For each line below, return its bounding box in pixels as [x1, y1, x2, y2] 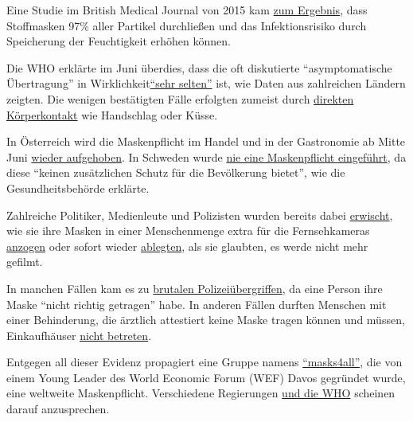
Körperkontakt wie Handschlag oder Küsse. [6, 106, 218, 123]
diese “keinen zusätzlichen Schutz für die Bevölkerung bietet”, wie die [6, 164, 345, 181]
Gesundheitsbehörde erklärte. [6, 179, 150, 196]
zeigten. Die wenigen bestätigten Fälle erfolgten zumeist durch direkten [6, 90, 354, 107]
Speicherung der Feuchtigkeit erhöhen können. [6, 33, 231, 49]
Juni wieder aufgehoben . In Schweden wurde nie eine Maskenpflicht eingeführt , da [6, 148, 407, 165]
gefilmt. [6, 253, 43, 270]
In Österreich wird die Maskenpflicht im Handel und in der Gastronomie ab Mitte [6, 133, 406, 150]
